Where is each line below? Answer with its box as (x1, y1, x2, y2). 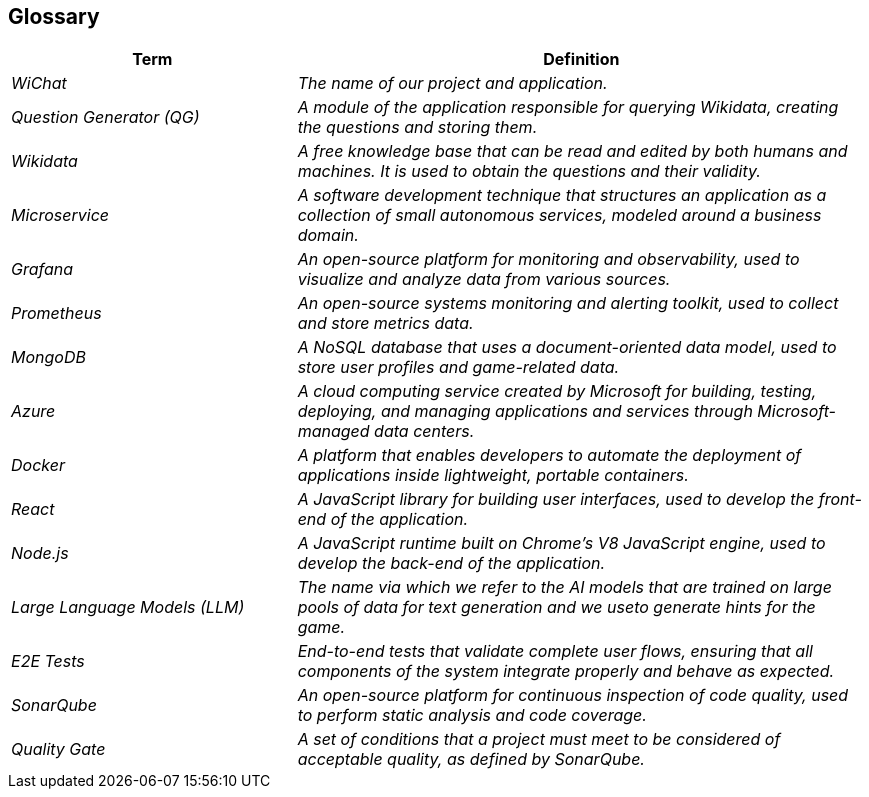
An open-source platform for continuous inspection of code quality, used (297, 685, 849, 706)
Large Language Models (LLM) (11, 597, 245, 618)
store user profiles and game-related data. (297, 357, 620, 378)
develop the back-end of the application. (297, 553, 606, 574)
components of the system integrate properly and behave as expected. (297, 661, 835, 682)
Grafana (11, 259, 74, 280)
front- (818, 489, 862, 510)
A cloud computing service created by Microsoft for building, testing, (297, 381, 817, 402)
